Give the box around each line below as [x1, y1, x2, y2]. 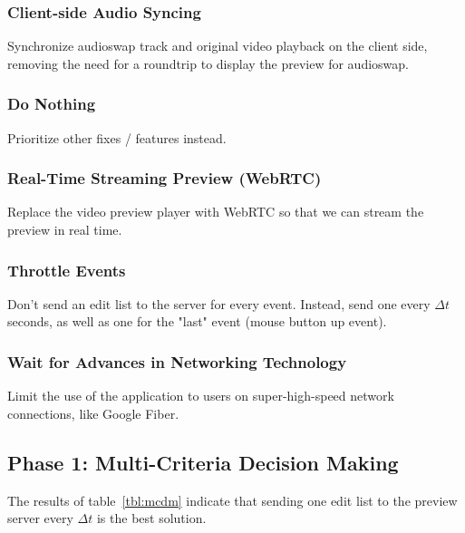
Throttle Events [7, 258, 126, 281]
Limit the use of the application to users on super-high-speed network [7, 386, 394, 405]
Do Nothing [7, 92, 96, 115]
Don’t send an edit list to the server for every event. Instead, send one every [7, 294, 431, 313]
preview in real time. [7, 220, 122, 239]
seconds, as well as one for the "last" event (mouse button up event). [7, 312, 387, 331]
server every [7, 509, 73, 528]
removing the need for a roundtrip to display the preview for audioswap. [7, 53, 409, 73]
